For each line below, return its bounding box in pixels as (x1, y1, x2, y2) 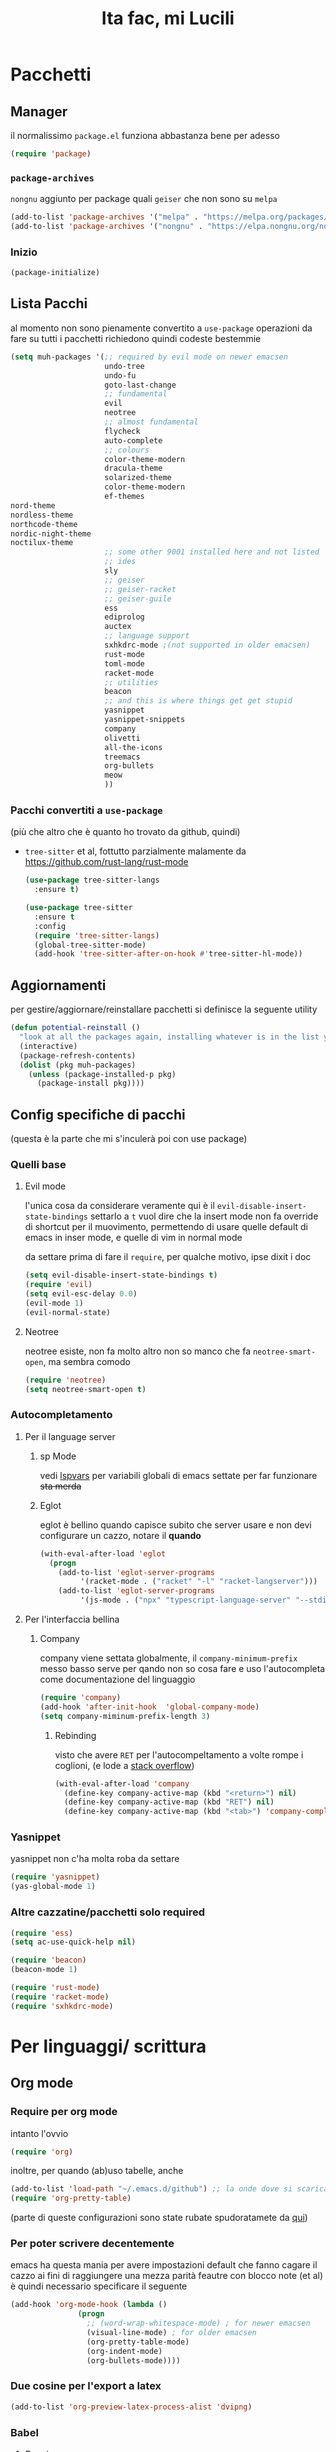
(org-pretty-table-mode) (86, 2337, 190, 2347)
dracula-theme (104, 463, 163, 474)
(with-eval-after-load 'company (54, 1778, 190, 1789)
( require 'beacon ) (10, 1955, 87, 1966)
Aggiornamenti (10, 977, 107, 994)
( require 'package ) (10, 149, 92, 159)
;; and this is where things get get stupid (104, 696, 293, 706)
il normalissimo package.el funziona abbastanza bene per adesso (10, 130, 280, 141)
